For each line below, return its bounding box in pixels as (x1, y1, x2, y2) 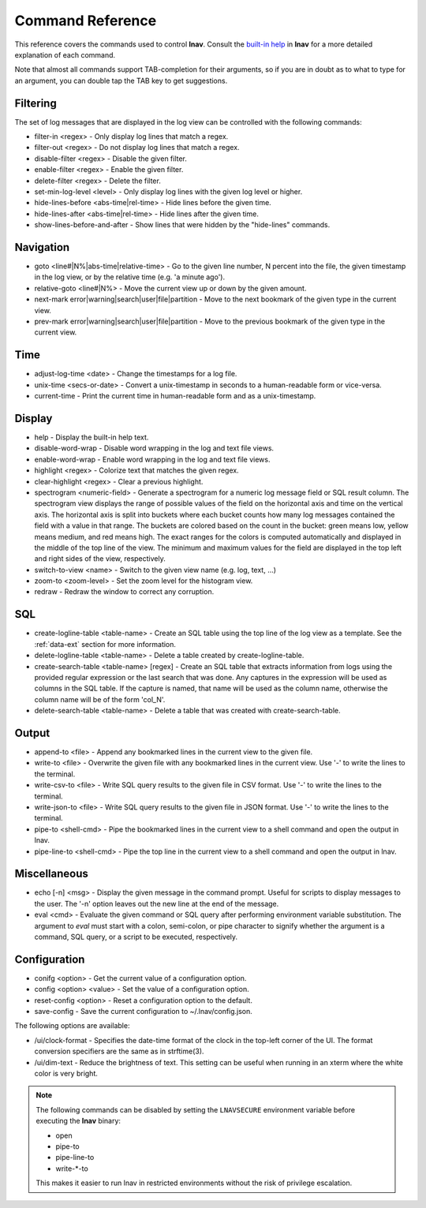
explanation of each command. (14, 50, 116, 59)
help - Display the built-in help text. (34, 432, 149, 442)
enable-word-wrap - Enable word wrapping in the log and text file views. (34, 454, 271, 464)
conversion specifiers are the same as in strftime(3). (34, 1046, 204, 1057)
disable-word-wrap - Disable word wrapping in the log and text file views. (34, 443, 275, 453)
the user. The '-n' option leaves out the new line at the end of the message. (34, 899, 279, 908)
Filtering (14, 96, 57, 110)
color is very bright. (34, 1069, 99, 1079)
